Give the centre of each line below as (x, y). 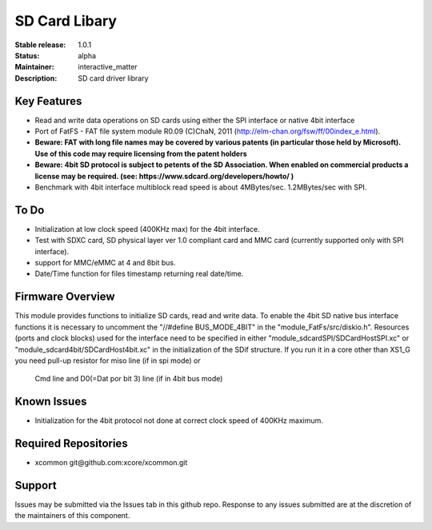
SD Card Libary (66, 21)
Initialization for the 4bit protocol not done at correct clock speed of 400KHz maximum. (179, 420)
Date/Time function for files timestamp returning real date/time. (139, 274)
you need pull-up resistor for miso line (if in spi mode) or (108, 361)
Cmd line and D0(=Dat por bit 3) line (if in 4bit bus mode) (129, 379)
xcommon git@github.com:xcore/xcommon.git (111, 463)
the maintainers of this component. (72, 516)
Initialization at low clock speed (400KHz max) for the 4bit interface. (147, 229)
